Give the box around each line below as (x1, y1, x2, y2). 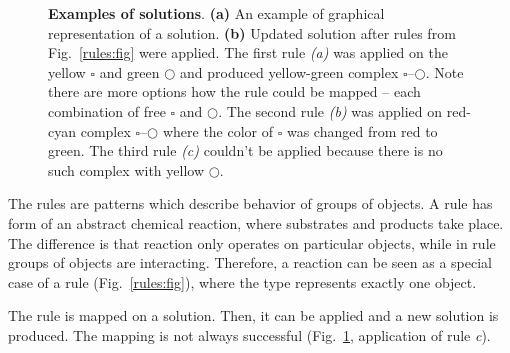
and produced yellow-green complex (180, 61, 399, 82)
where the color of (162, 120, 274, 141)
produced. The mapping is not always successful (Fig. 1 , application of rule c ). (8, 324, 491, 345)
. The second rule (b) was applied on (218, 100, 443, 121)
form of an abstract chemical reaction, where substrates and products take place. (8, 212, 504, 233)
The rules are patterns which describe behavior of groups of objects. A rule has (8, 193, 493, 214)
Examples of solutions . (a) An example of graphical (48, 3, 385, 23)
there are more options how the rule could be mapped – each (48, 81, 421, 102)
